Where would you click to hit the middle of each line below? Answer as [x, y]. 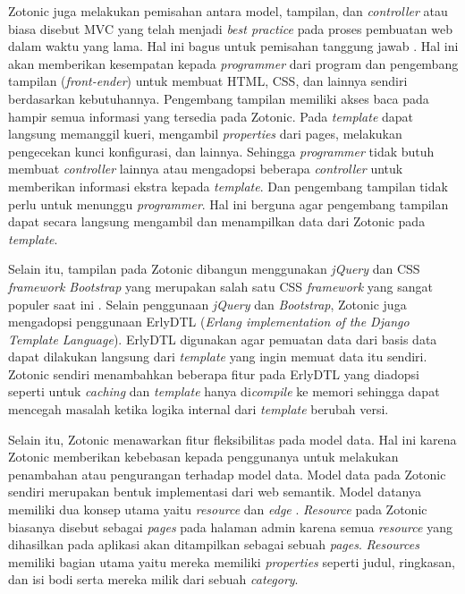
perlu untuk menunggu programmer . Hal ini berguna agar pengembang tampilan [228, 204]
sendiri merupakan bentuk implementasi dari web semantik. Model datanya [215, 492]
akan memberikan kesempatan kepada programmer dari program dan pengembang [233, 63]
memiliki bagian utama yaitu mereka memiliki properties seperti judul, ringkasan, [232, 561]
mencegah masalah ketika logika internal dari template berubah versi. [199, 409]
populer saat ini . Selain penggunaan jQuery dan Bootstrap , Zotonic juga [207, 304]
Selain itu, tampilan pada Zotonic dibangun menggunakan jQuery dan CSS [214, 269]
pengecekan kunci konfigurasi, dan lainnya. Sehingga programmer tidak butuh [221, 151]
